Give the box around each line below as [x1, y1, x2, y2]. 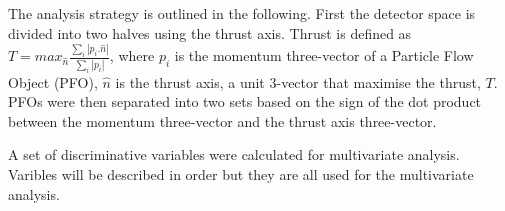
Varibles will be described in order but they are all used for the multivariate [8, 163, 474, 184]
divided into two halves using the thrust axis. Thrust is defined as [8, 22, 412, 43]
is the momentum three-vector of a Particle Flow [174, 45, 474, 66]
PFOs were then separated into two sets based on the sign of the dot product [8, 91, 482, 112]
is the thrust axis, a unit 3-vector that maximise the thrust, [115, 71, 481, 92]
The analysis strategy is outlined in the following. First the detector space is [8, 3, 476, 23]
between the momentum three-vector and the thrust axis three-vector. [8, 110, 437, 131]
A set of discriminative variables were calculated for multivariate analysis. [8, 144, 460, 165]
